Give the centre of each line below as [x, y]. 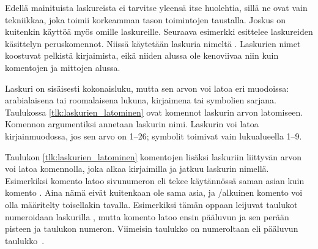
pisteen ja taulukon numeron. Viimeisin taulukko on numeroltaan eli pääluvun [152, 229]
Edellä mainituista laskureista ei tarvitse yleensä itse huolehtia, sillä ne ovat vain [156, 7]
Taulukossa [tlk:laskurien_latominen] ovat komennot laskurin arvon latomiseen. [154, 112]
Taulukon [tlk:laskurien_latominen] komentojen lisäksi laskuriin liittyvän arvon [153, 156]
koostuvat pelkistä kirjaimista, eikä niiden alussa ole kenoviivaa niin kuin [142, 55]
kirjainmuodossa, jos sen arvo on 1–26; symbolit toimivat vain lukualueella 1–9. [153, 136]
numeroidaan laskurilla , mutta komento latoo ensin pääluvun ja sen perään [147, 216]
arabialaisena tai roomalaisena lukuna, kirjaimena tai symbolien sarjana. [141, 100]
